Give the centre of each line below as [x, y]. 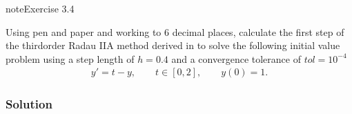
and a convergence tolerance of [236, 58]
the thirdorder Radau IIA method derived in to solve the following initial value [173, 45]
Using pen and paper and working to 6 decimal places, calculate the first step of [175, 31]
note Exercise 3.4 [40, 8]
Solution [29, 104]
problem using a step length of [70, 58]
